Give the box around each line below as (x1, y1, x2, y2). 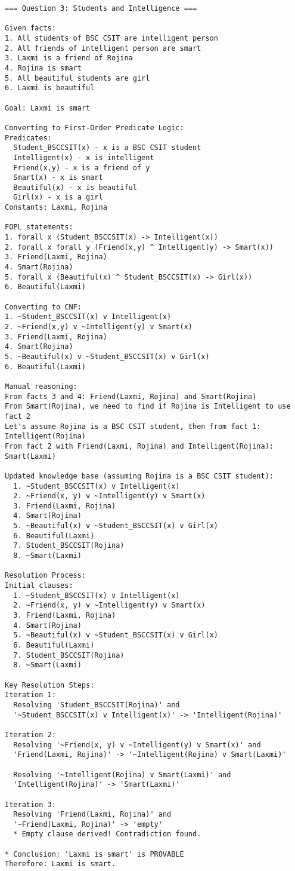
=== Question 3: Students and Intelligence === (5, 4, 197, 13)
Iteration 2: (5, 730, 56, 739)
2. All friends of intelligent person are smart (5, 44, 201, 53)
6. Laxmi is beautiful (5, 84, 95, 93)
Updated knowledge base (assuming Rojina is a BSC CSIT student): (5, 471, 274, 480)
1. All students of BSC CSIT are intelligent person (5, 33, 218, 42)
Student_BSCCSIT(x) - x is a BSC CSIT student (13, 143, 201, 152)
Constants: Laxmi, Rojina (5, 203, 107, 212)
